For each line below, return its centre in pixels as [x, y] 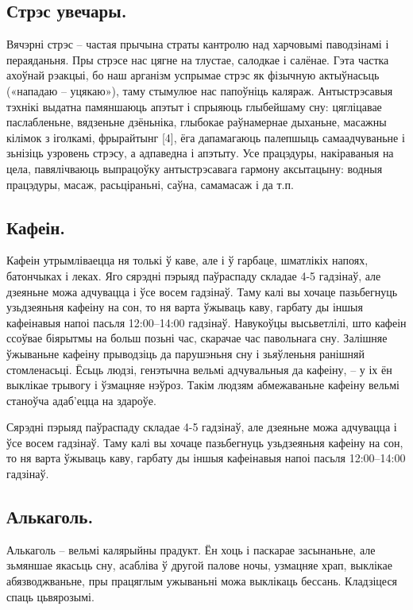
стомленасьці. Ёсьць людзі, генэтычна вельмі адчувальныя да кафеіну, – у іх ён [199, 369]
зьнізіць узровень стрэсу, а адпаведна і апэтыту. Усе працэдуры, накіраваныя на [200, 153]
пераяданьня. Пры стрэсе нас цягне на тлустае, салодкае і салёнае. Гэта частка [198, 59]
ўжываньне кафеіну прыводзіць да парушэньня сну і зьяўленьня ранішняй [185, 353]
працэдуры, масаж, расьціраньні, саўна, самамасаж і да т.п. [150, 184]
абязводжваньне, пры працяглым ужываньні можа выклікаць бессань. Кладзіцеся [202, 581]
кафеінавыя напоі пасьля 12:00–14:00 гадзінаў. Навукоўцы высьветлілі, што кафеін [206, 322]
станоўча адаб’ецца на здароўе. [81, 400]
